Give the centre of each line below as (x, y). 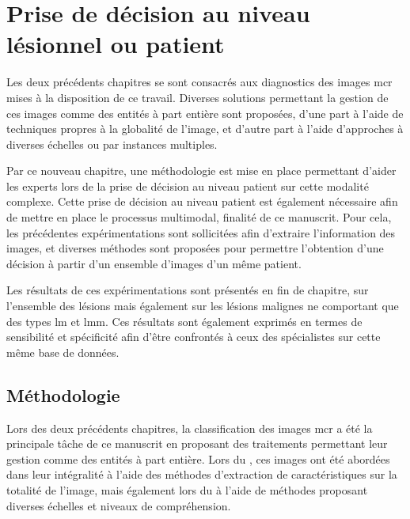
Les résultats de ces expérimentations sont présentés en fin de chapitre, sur (188, 290)
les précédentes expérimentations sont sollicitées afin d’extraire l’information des (201, 232)
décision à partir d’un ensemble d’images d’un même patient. (154, 263)
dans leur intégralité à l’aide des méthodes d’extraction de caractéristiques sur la (202, 474)
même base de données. (63, 352)
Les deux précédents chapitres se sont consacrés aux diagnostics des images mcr (199, 82)
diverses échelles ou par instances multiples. (112, 144)
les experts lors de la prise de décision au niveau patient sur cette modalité (188, 186)
